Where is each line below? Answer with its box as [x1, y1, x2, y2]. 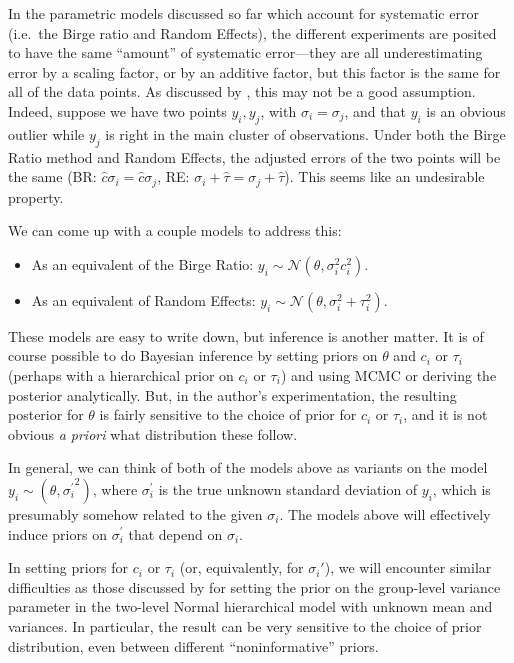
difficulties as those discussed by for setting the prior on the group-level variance [8, 576, 501, 597]
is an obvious [426, 100, 506, 121]
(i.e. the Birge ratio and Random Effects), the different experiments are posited [8, 22, 497, 43]
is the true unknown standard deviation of [158, 478, 418, 499]
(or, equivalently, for [179, 557, 304, 578]
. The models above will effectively [279, 503, 491, 524]
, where [92, 478, 138, 499]
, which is [432, 478, 491, 499]
